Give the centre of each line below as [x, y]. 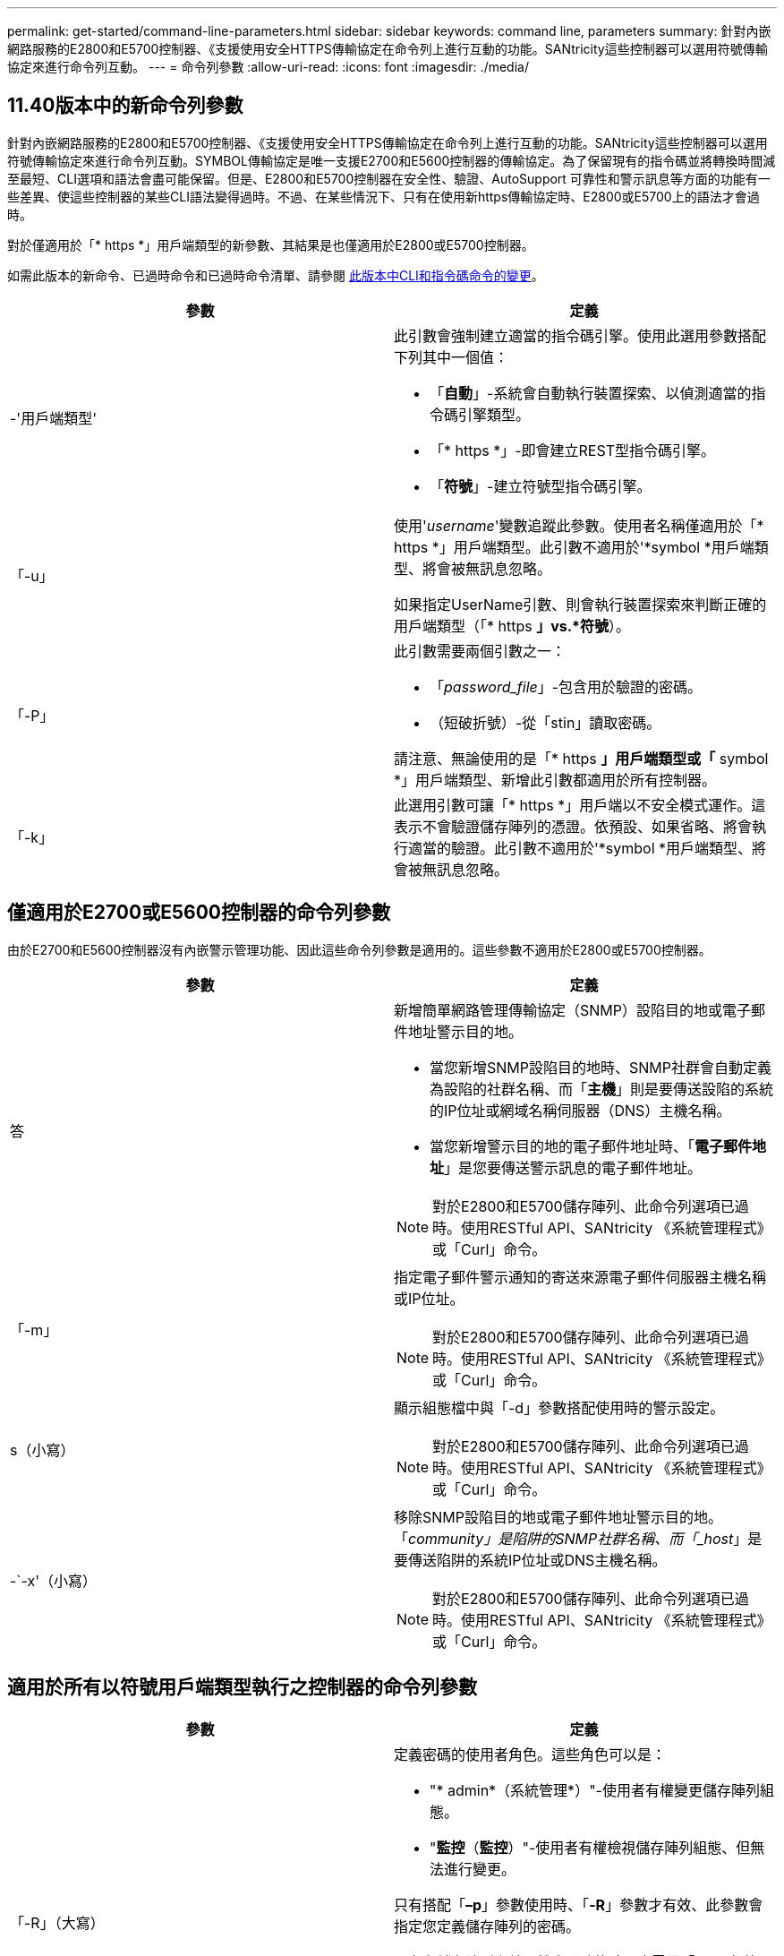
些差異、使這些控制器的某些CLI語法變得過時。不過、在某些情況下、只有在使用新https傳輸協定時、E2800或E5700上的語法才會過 [383, 196]
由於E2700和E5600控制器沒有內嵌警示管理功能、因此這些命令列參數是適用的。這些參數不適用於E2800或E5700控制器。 [359, 949]
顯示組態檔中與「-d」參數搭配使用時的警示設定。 [559, 1407]
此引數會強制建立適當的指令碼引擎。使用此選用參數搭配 [580, 335]
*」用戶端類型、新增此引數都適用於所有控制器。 [555, 780]
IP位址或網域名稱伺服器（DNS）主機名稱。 [588, 1110]
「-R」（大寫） [57, 1922]
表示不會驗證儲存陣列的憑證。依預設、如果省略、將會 [573, 826]
